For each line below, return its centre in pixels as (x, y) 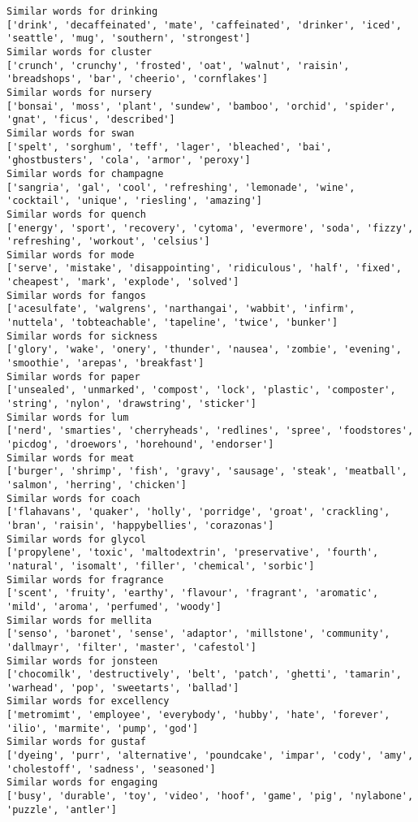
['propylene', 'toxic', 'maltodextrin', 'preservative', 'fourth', (193, 553)
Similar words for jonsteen (82, 661)
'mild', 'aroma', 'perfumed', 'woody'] (114, 606)
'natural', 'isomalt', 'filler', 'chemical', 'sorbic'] (161, 566)
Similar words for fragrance (85, 580)
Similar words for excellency (88, 701)
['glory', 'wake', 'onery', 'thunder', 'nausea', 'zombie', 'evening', (204, 350)
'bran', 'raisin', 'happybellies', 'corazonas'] (140, 525)
